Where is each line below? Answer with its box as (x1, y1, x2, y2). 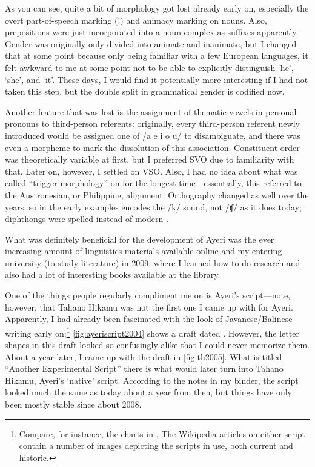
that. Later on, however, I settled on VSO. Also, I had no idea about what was (5, 164, 298, 177)
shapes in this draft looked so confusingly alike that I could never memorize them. (5, 338, 310, 351)
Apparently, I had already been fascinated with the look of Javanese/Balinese (5, 312, 293, 325)
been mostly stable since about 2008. (5, 398, 142, 411)
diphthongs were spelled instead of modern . (5, 212, 168, 225)
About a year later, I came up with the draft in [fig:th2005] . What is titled (5, 350, 282, 363)
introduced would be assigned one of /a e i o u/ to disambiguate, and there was (5, 129, 300, 141)
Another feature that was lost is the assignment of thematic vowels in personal (5, 105, 297, 118)
